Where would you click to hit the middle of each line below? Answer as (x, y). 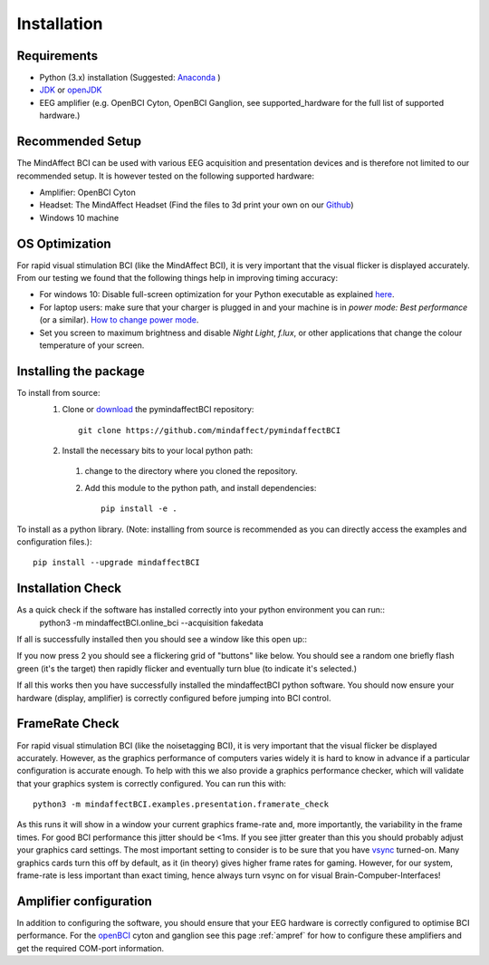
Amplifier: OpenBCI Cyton (87, 192)
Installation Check (69, 589)
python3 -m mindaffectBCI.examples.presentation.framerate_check (181, 805)
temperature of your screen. (92, 345)
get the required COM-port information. (91, 948)
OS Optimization (64, 243)
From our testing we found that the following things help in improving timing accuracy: (177, 278)
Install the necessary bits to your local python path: (158, 451)
